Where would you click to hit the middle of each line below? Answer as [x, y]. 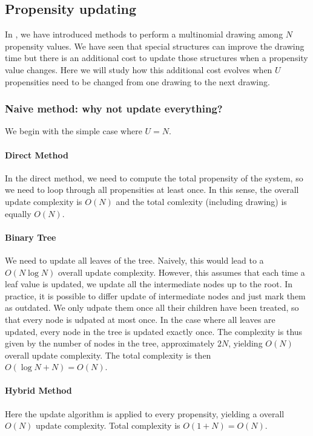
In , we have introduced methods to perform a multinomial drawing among [144, 34]
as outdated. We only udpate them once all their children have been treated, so [152, 307]
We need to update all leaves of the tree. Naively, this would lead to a [134, 260]
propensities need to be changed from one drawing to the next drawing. [137, 81]
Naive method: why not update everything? [114, 109]
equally [18, 213]
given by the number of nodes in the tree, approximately [110, 343]
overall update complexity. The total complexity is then [108, 355]
